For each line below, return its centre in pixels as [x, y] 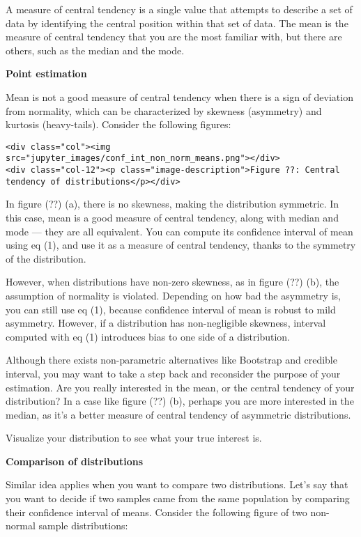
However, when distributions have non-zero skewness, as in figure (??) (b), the [172, 282]
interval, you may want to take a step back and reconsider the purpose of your [173, 373]
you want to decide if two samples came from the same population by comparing [178, 498]
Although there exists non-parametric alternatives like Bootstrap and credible [171, 360]
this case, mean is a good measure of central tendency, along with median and [172, 217]
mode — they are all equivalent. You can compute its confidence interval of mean [179, 231]
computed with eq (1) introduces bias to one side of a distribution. [148, 336]
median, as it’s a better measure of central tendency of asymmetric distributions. [178, 414]
